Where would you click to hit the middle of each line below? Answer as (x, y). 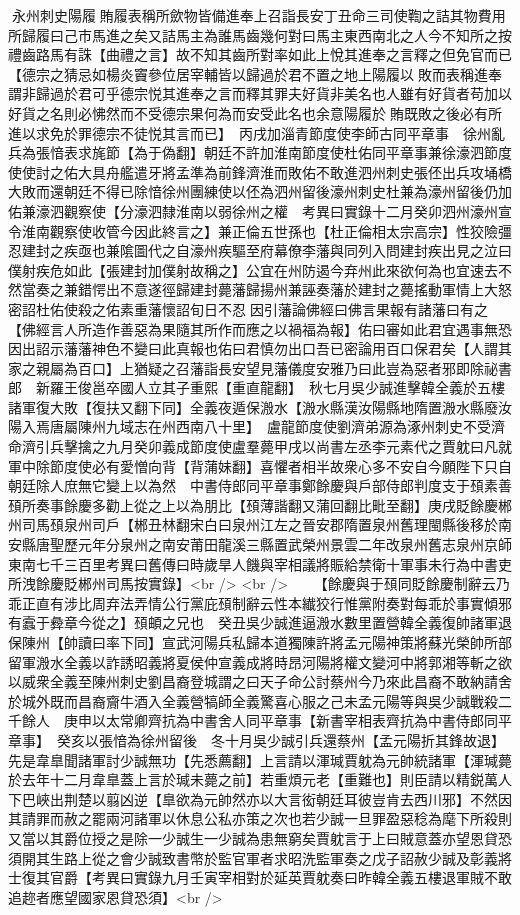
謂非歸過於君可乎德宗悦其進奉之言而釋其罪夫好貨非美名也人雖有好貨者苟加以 (260, 93)
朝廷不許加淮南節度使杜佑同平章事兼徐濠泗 (343, 152)
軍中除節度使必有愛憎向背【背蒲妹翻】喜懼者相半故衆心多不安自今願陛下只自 (260, 465)
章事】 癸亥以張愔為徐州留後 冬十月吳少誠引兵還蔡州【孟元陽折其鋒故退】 (256, 739)
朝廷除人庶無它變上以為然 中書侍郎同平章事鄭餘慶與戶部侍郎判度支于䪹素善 (260, 485)
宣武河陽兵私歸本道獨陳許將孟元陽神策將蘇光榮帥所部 (336, 642)
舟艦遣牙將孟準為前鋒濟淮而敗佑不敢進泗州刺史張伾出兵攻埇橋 (308, 171)
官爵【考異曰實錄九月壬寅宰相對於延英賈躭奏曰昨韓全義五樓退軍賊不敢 (280, 877)
